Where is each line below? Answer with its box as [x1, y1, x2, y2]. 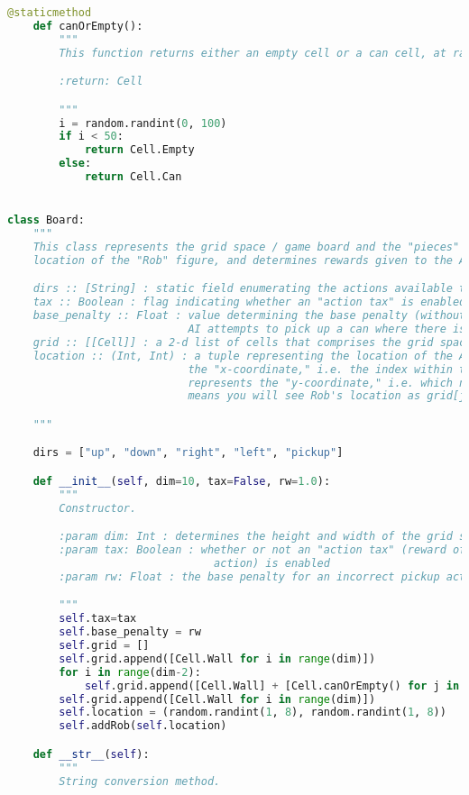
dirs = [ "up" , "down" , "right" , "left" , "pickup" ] [32, 446, 344, 460]
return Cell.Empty [84, 143, 195, 157]
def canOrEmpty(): [32, 19, 143, 32]
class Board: [7, 214, 85, 227]
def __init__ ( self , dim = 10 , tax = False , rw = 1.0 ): [32, 475, 331, 488]
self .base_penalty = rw [59, 626, 201, 639]
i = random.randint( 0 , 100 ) [59, 116, 227, 130]
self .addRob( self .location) [59, 719, 227, 733]
